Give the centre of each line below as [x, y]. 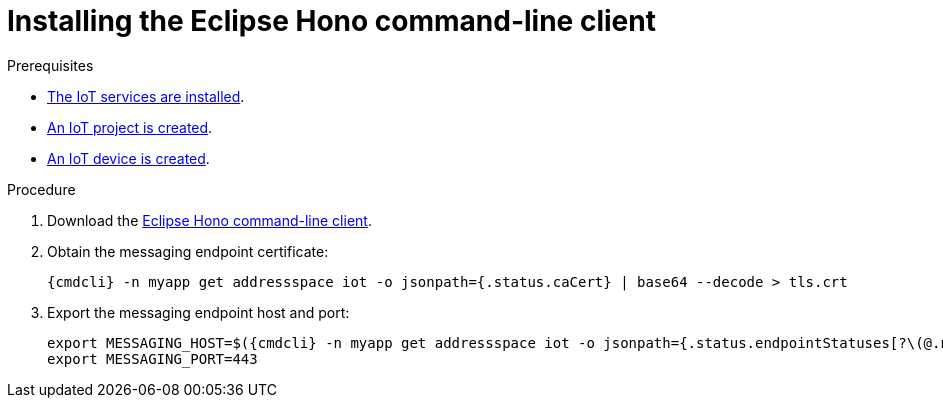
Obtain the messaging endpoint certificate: [188, 251]
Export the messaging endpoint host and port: [198, 312]
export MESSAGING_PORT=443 [152, 358]
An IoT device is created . [128, 158]
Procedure [41, 189]
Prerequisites [50, 65]
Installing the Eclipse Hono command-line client [331, 21]
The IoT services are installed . [146, 96]
